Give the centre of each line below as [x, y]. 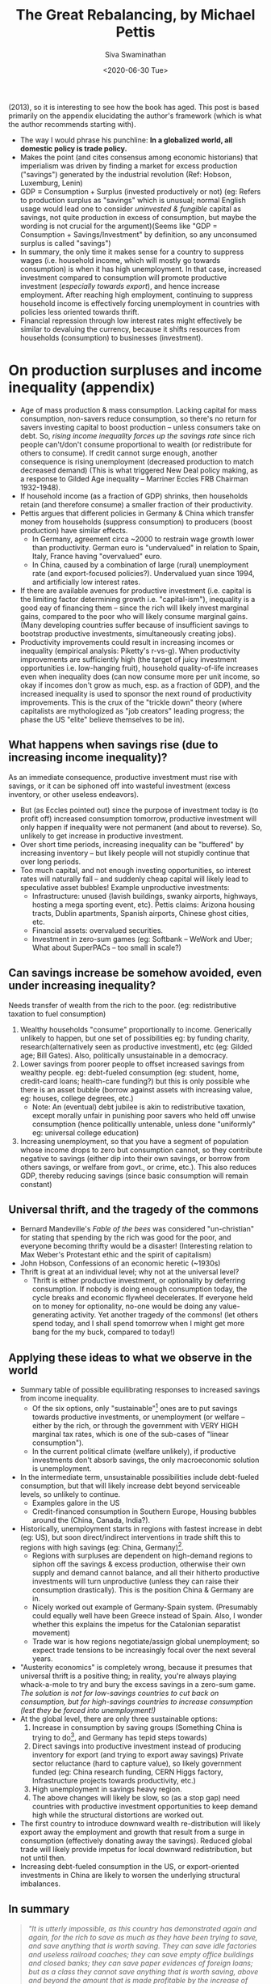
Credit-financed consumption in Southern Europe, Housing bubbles [144, 1511]
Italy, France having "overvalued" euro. [97, 556]
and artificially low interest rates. [86, 582]
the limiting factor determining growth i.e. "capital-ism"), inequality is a [138, 599]
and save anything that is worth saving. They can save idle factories [142, 1946]
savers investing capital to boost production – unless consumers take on [140, 427]
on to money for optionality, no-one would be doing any [125, 1306]
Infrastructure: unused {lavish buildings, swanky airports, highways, [145, 896]
